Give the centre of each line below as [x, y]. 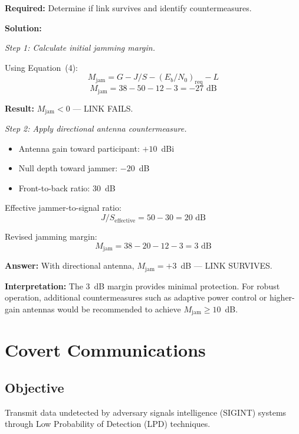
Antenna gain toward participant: [79, 148]
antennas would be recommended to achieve [102, 309]
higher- [282, 297]
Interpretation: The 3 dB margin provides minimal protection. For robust [142, 285]
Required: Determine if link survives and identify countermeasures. [128, 8]
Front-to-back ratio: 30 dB [67, 187]
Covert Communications [105, 350]
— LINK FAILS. [103, 108]
